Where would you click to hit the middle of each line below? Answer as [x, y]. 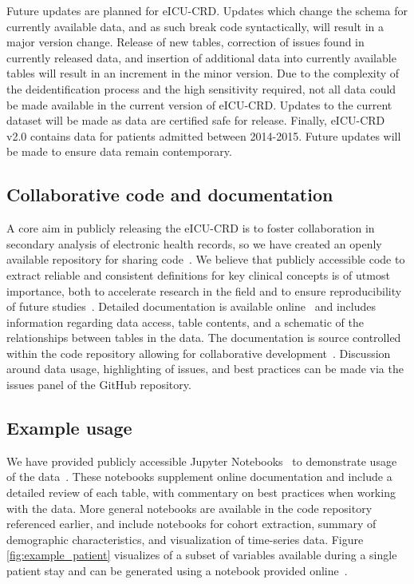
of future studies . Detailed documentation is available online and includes [191, 306]
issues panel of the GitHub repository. [99, 385]
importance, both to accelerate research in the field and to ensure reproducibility [204, 290]
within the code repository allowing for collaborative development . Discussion [199, 353]
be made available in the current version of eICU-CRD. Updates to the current [199, 104]
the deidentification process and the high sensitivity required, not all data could [201, 88]
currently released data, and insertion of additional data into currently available [201, 57]
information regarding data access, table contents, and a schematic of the [185, 322]
